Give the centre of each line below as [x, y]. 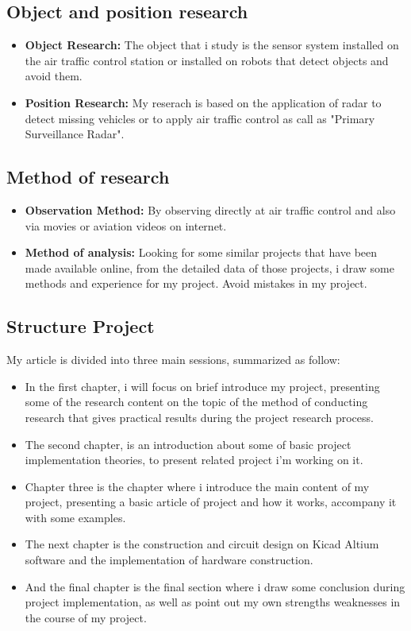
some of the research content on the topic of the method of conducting [196, 402]
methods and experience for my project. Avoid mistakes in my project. [196, 283]
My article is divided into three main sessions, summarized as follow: [173, 360]
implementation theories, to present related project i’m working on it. [194, 460]
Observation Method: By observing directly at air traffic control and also [210, 209]
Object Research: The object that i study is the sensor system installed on [212, 45]
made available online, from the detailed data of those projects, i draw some [209, 267]
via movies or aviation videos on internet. [126, 225]
